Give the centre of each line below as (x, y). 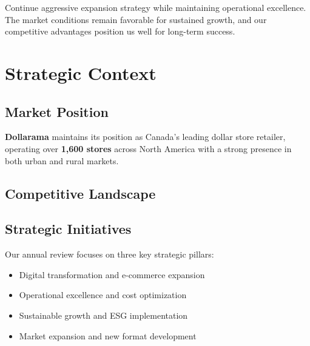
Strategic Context (81, 72)
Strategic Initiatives (68, 229)
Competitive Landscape (80, 193)
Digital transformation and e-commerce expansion (112, 274)
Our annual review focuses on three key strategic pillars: (110, 254)
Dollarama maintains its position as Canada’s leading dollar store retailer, (145, 137)
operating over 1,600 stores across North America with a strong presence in (148, 148)
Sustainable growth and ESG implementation (103, 315)
